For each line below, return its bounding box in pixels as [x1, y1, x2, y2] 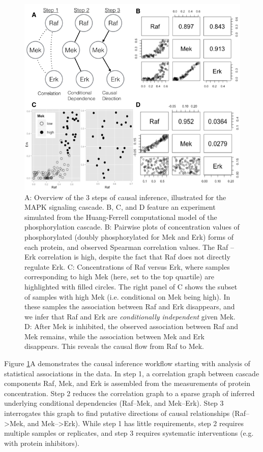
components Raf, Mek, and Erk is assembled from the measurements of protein [4, 378, 250, 389]
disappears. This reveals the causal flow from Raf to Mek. [24, 341, 204, 351]
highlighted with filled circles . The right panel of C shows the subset [24, 281, 238, 292]
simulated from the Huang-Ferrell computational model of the [24, 211, 217, 222]
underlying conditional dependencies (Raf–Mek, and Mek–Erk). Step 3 [4, 398, 224, 408]
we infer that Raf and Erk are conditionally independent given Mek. [24, 311, 236, 321]
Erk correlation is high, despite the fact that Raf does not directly [24, 251, 230, 262]
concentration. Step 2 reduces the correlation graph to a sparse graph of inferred [4, 388, 255, 398]
